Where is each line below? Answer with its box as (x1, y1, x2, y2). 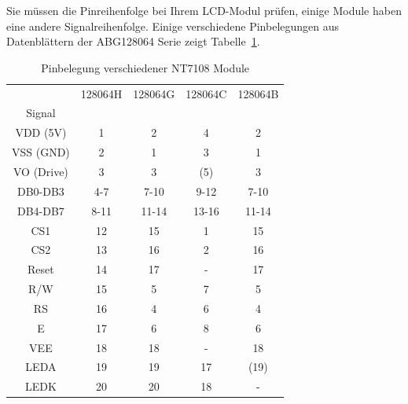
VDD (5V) (15, 124, 67, 141)
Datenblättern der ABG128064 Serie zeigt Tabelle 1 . (6, 33, 260, 50)
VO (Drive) (13, 163, 68, 179)
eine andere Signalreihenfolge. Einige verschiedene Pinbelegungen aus (6, 17, 340, 34)
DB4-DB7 (17, 202, 64, 219)
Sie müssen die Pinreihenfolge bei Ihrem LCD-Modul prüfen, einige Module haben (6, 2, 402, 18)
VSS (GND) (12, 144, 70, 160)
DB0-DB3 (17, 182, 64, 199)
